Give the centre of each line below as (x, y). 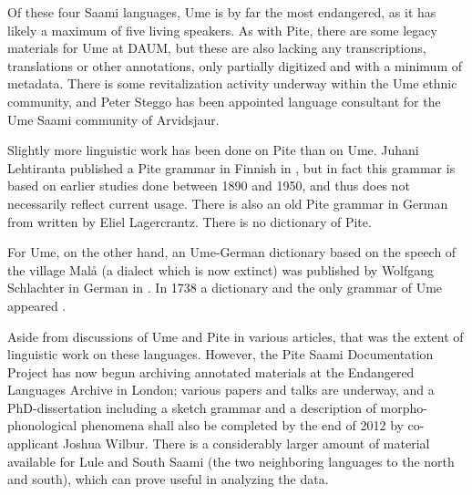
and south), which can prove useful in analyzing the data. (168, 479)
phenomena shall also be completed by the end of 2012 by (242, 425)
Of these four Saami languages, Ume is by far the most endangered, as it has (222, 12)
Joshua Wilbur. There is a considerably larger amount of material (246, 443)
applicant (33, 443)
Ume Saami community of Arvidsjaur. (113, 119)
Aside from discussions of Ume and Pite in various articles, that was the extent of (236, 336)
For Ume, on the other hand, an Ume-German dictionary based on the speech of (232, 252)
